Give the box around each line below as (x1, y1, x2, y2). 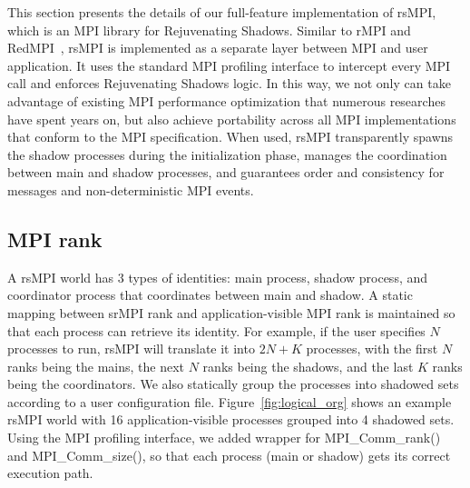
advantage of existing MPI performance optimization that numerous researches (7, 91, 446, 110)
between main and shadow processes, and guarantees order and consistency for (7, 163, 445, 182)
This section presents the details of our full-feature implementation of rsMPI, (7, 3, 436, 21)
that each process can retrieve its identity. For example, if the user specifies (7, 321, 426, 340)
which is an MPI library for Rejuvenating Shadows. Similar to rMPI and (7, 20, 411, 39)
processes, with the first (306, 339, 438, 358)
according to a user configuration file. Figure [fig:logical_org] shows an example (7, 392, 452, 411)
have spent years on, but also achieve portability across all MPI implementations (7, 109, 456, 128)
